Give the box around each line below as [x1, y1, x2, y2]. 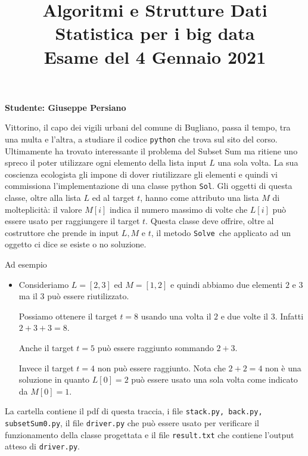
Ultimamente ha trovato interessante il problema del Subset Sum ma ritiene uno [5, 144, 298, 157]
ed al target [92, 191, 135, 204]
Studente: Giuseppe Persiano [5, 101, 126, 113]
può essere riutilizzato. [47, 290, 129, 302]
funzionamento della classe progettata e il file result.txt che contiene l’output [5, 428, 294, 441]
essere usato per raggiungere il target [5, 215, 140, 227]
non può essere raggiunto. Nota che [97, 361, 226, 374]
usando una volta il [141, 309, 211, 322]
